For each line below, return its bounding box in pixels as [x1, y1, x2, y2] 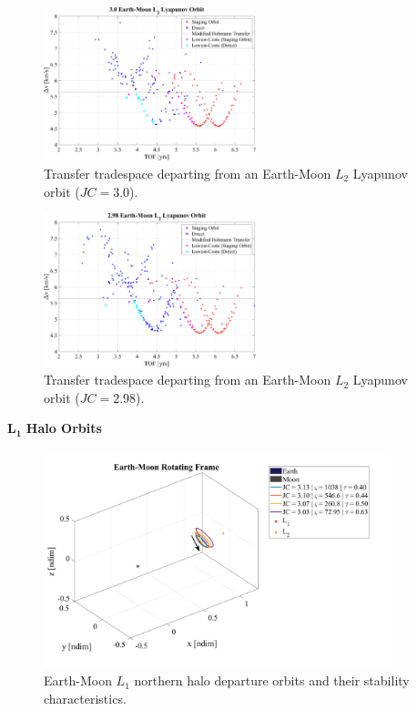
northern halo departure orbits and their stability [134, 671, 410, 690]
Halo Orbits [25, 418, 102, 438]
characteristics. [44, 688, 127, 707]
